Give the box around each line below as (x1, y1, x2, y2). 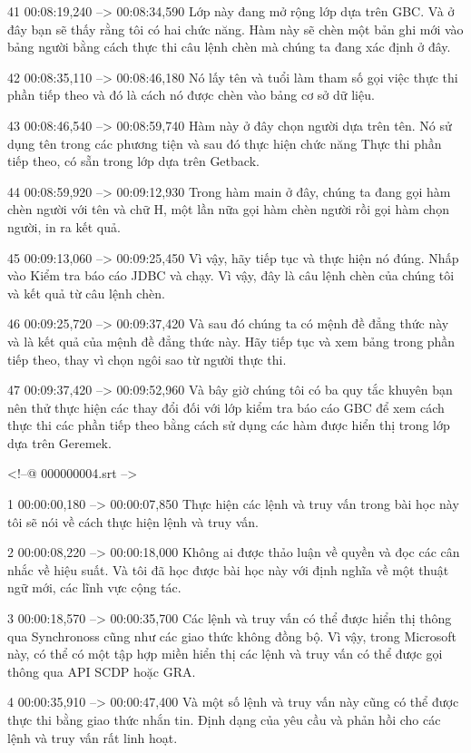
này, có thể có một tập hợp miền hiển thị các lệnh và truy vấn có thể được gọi (7, 644, 443, 663)
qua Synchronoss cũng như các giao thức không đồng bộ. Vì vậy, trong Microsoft (7, 626, 457, 645)
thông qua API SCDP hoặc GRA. (7, 661, 196, 680)
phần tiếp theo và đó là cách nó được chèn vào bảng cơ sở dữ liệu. (7, 85, 375, 104)
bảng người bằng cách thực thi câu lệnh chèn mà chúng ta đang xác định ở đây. (7, 37, 451, 56)
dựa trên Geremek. (7, 433, 112, 452)
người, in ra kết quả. (7, 217, 121, 236)
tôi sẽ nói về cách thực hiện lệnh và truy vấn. (7, 512, 259, 531)
